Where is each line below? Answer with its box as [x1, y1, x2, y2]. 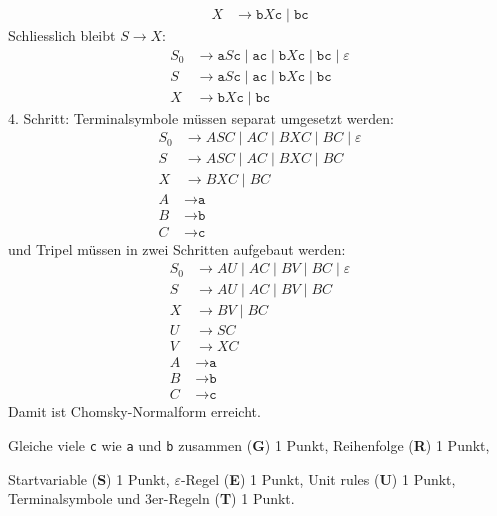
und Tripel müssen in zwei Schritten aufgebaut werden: [8, 238, 346, 259]
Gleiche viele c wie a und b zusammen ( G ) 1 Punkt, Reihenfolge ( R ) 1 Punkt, [8, 434, 490, 455]
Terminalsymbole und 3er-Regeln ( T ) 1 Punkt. [8, 488, 295, 509]
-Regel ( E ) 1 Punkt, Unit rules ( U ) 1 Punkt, [180, 468, 456, 489]
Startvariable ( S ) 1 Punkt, [8, 468, 170, 489]
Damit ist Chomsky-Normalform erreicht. [8, 401, 261, 422]
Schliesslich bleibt [8, 25, 116, 46]
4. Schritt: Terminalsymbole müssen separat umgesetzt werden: [8, 107, 394, 128]
